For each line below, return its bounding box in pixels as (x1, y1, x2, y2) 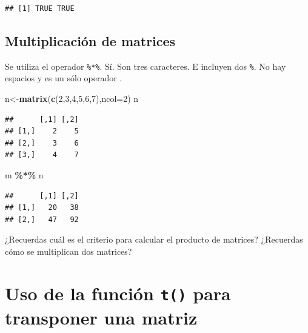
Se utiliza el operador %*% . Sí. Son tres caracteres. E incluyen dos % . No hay (5, 59, 286, 72)
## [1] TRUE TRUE (5, 4, 75, 13)
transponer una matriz (5, 305, 198, 330)
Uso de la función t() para (5, 280, 231, 305)
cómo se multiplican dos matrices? (5, 244, 132, 257)
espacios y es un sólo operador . (5, 72, 122, 84)
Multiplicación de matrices (5, 31, 176, 50)
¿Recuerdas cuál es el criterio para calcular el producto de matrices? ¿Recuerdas (5, 233, 303, 246)
